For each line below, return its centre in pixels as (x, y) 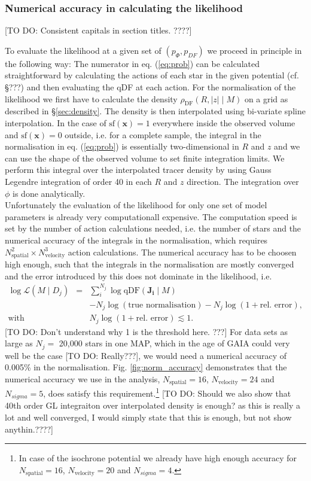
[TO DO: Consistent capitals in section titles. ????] (98, 30)
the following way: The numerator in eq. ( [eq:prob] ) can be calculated (132, 63)
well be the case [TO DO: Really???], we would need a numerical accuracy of (146, 355)
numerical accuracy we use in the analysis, (83, 378)
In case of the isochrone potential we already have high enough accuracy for (158, 458)
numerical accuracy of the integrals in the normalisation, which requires (136, 240)
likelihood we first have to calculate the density (91, 98)
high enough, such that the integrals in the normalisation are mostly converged (150, 264)
